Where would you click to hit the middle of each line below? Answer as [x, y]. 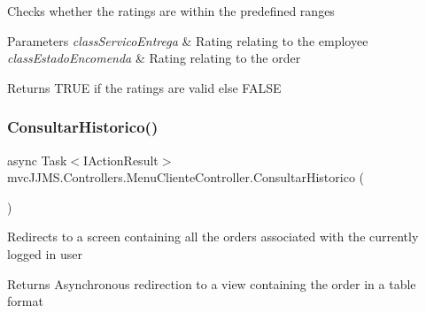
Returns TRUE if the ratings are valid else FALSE [144, 87]
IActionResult [121, 160]
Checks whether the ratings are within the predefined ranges [171, 11]
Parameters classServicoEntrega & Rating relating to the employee [188, 40]
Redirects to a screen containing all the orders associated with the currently [213, 237]
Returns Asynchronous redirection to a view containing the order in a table [212, 283]
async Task [37, 160]
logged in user [45, 253]
